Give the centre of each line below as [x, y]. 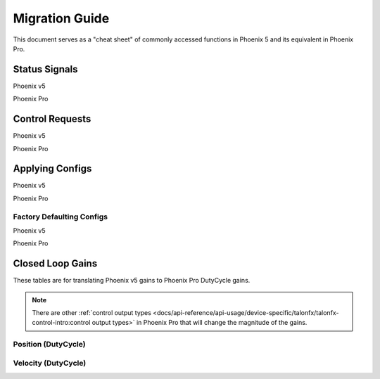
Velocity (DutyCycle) [50, 363]
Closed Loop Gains [55, 264]
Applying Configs [52, 169]
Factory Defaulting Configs [61, 217]
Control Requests [52, 119]
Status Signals [45, 69]
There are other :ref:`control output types [91, 313]
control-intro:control [61, 323]
